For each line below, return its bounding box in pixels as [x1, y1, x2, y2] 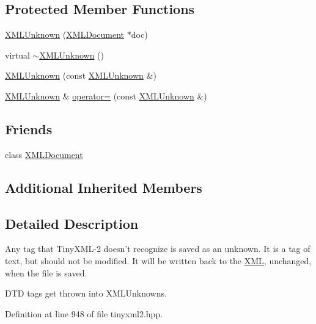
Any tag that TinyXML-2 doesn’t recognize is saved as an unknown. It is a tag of [5, 242, 310, 255]
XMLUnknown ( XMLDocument [5, 28, 125, 41]
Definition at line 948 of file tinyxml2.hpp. [5, 307, 163, 320]
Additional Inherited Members [5, 178, 202, 196]
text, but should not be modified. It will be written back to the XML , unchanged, [5, 254, 312, 267]
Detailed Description [5, 214, 139, 232]
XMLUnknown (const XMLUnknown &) [5, 69, 156, 82]
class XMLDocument [5, 148, 83, 160]
